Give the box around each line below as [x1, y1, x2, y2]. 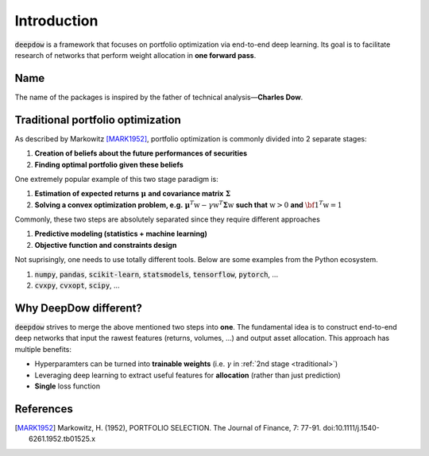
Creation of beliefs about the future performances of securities [34, 149, 248, 158]
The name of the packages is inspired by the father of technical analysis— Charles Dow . [14, 92, 303, 102]
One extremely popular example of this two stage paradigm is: [14, 174, 218, 184]
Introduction [14, 12, 99, 29]
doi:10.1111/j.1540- [323, 423, 381, 432]
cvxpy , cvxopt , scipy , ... [34, 280, 120, 290]
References [14, 402, 73, 415]
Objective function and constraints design [34, 240, 177, 249]
